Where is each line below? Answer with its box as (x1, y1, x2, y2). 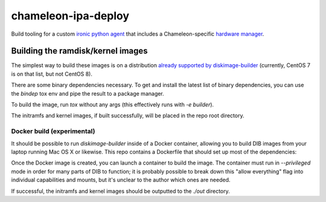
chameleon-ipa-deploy (11, 9, 130, 22)
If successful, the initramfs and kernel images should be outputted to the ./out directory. (11, 187, 231, 195)
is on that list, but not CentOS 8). (11, 70, 93, 77)
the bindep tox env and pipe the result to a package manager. (11, 90, 164, 97)
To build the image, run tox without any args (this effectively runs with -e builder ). (11, 101, 214, 108)
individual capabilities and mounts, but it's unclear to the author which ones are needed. (11, 176, 231, 184)
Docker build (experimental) (11, 127, 95, 135)
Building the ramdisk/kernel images (11, 46, 148, 56)
